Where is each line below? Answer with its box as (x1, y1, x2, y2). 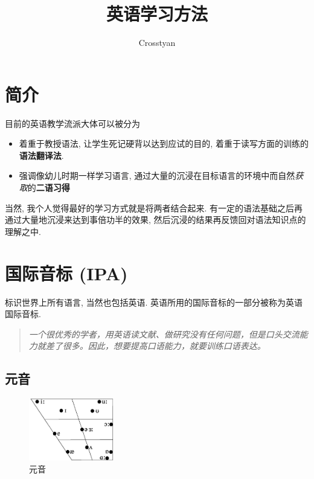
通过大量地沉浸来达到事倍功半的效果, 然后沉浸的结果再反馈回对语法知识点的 (5, 213, 306, 226)
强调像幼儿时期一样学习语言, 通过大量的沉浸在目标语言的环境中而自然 (19, 169, 295, 182)
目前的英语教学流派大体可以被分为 (5, 117, 140, 129)
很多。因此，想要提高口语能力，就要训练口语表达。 (62, 339, 266, 352)
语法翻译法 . (19, 149, 64, 161)
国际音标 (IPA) (5, 260, 128, 285)
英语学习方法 (106, 1, 208, 26)
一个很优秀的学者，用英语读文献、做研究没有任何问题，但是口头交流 (28, 327, 300, 340)
